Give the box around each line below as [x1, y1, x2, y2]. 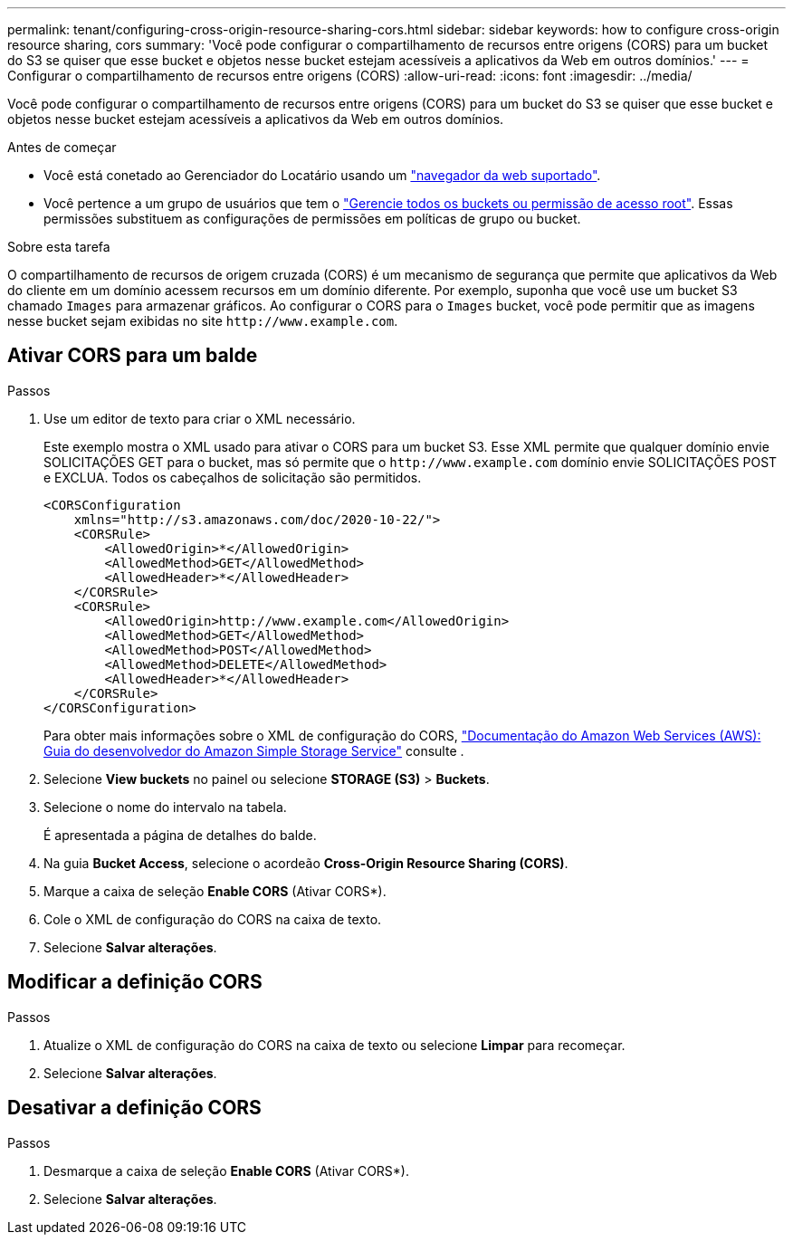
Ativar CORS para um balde [7, 344, 258, 368]
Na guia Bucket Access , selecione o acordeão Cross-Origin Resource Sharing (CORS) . [43, 855, 568, 871]
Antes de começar [7, 139, 117, 155]
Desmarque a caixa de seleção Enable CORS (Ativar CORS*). [43, 1162, 410, 1179]
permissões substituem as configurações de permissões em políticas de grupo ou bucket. [43, 211, 581, 226]
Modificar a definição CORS [7, 970, 263, 994]
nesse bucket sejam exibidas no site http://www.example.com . [7, 313, 398, 329]
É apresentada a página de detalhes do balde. [43, 826, 317, 843]
